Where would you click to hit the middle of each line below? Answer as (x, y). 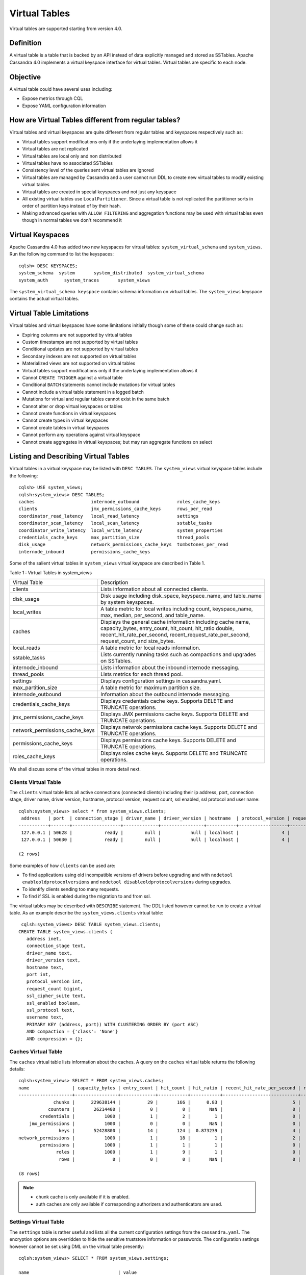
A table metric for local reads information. (150, 648)
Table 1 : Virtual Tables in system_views (50, 572)
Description (114, 582)
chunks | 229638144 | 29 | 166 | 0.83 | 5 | (177, 1102)
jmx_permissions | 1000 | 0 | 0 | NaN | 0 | (165, 1124)
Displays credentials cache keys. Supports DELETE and (167, 701)
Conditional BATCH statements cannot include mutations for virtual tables (99, 385)
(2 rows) (29, 854)
